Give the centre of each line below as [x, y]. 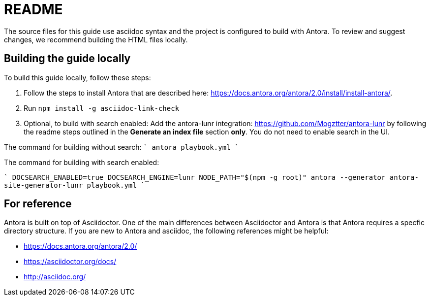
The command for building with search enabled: [82, 162]
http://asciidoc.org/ [55, 277]
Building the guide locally [67, 59]
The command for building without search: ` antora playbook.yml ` [122, 147]
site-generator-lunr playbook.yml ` [75, 185]
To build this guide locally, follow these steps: [77, 77]
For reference [38, 204]
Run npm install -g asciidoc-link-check [102, 108]
